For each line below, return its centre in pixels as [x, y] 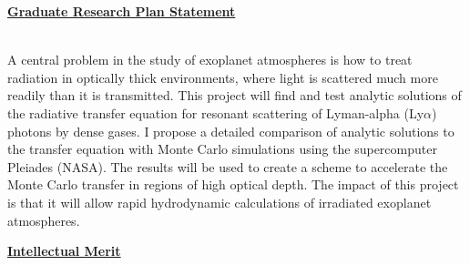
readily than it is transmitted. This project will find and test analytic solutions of [235, 95]
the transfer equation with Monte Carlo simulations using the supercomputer [222, 149]
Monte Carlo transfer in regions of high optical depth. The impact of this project [233, 184]
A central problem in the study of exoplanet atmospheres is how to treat [210, 60]
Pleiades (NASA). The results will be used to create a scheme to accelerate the [228, 166]
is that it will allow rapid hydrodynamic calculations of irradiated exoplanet [220, 202]
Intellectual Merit [64, 251]
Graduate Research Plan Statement [122, 11]
